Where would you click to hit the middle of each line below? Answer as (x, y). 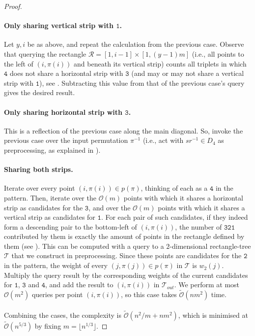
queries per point (57, 294)
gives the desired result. (40, 92)
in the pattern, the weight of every (56, 265)
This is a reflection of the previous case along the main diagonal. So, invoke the (124, 130)
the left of (19, 63)
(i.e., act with (163, 140)
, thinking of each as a (174, 188)
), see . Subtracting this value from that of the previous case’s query (142, 83)
